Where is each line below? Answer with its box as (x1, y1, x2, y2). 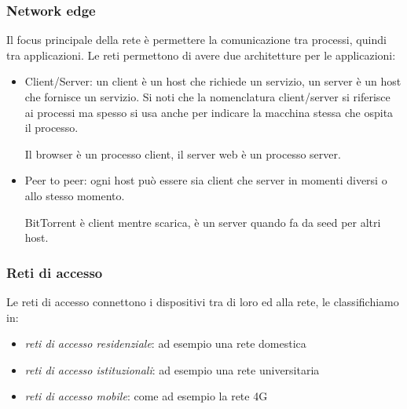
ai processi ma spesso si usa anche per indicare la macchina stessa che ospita (24, 104, 394, 120)
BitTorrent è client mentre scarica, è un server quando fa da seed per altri (24, 214, 381, 230)
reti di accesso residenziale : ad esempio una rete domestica (24, 335, 306, 352)
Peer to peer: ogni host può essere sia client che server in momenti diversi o (24, 172, 387, 188)
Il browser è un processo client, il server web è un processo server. (24, 145, 341, 162)
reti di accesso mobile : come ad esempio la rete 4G (24, 388, 268, 404)
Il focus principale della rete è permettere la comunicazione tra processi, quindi (6, 31, 387, 48)
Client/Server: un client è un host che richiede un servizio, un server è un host (24, 73, 401, 89)
